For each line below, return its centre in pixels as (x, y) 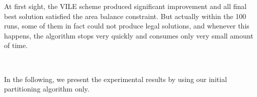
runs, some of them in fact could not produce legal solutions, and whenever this (127, 26)
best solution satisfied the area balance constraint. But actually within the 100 (125, 16)
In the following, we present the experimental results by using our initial (116, 79)
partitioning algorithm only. (47, 89)
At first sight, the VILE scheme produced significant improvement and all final (125, 6)
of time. (16, 45)
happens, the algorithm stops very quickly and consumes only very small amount (129, 35)
